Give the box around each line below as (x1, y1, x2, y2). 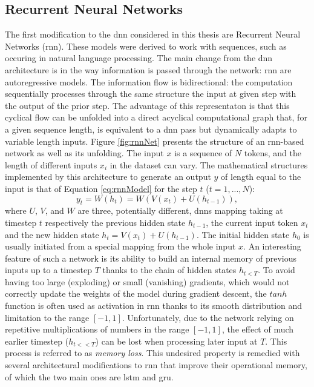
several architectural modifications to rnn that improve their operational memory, (5, 359, 307, 371)
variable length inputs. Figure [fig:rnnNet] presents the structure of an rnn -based (5, 134, 304, 147)
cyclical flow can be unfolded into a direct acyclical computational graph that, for (5, 111, 307, 124)
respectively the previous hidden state (45, 216, 186, 228)
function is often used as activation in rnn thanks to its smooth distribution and (5, 299, 303, 312)
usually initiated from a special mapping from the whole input (5, 240, 236, 253)
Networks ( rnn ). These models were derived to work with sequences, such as (5, 39, 287, 52)
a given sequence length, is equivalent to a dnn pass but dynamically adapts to (5, 122, 297, 135)
